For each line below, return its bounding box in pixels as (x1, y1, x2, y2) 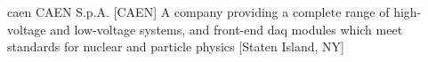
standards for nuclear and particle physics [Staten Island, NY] (7, 37, 344, 56)
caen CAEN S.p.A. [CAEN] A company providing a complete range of (7, 3, 390, 20)
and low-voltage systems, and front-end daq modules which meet (50, 19, 403, 38)
